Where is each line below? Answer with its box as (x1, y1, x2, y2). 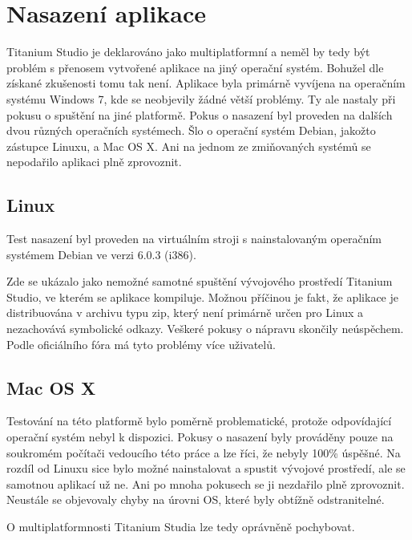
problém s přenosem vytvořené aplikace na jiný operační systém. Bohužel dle (6, 59, 384, 75)
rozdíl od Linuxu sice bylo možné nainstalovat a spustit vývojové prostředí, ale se (6, 460, 406, 477)
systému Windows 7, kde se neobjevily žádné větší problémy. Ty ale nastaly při (6, 90, 396, 107)
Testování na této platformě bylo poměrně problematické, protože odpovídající (6, 412, 392, 429)
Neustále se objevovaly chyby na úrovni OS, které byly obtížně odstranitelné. (6, 491, 385, 508)
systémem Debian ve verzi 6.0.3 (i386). (6, 246, 196, 262)
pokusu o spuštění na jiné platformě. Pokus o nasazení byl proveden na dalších (6, 106, 393, 123)
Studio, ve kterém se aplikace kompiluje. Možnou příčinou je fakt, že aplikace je (6, 288, 398, 305)
